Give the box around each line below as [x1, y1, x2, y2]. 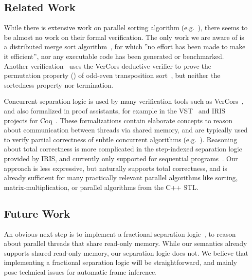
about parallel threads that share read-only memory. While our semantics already [4, 238, 247, 248]
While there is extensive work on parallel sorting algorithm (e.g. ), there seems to [4, 22, 248, 33]
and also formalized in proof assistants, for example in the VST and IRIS [4, 105, 226, 115]
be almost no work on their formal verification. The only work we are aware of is [4, 32, 244, 42]
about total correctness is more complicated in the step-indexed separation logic [4, 144, 242, 154]
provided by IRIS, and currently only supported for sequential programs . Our [4, 153, 238, 163]
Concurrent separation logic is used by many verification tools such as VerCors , [4, 96, 244, 106]
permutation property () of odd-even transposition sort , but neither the [4, 70, 220, 80]
